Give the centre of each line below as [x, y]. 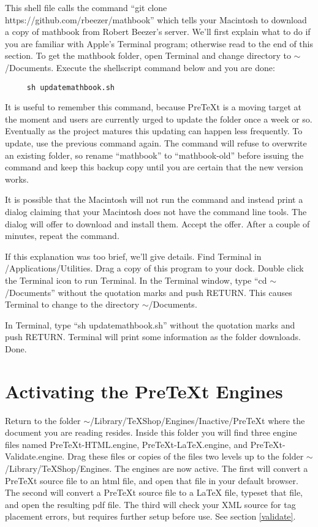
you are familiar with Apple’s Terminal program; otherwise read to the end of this [159, 43]
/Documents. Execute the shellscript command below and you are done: [140, 67]
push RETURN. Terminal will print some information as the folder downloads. [153, 337]
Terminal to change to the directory [72, 304]
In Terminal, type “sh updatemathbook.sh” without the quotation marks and [150, 324]
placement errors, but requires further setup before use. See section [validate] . [150, 516]
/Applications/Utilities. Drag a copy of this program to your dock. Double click [154, 268]
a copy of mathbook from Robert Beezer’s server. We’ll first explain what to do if [158, 32]
